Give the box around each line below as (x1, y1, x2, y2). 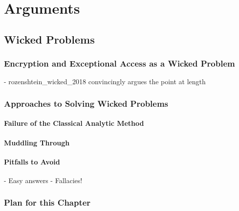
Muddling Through (4, 137, 70, 147)
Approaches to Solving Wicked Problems (4, 97, 169, 109)
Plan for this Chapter (4, 196, 91, 208)
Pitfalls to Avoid (4, 156, 60, 166)
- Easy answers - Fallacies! (4, 175, 83, 185)
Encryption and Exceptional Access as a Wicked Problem (4, 57, 235, 70)
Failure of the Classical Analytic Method (4, 118, 144, 128)
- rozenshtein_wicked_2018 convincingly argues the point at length (4, 76, 206, 87)
